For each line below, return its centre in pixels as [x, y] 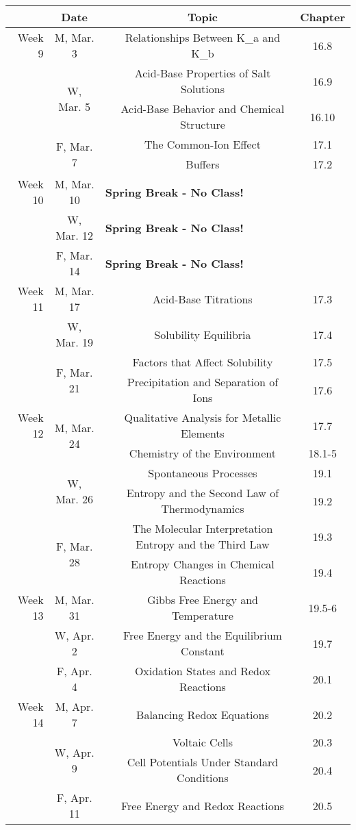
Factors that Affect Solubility [203, 362]
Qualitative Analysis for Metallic [203, 417]
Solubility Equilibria [203, 334]
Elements [203, 433]
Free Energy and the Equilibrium [202, 635]
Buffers [203, 164]
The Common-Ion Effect [202, 144]
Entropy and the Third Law [203, 544]
